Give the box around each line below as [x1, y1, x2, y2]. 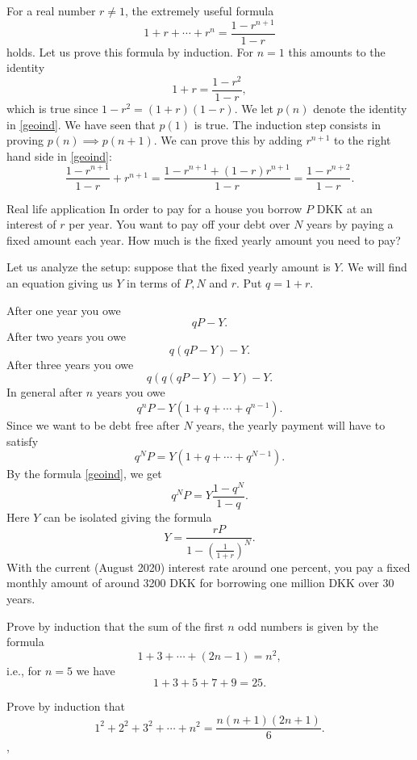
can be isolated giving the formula [43, 508, 212, 525]
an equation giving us [6, 274, 113, 291]
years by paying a [306, 216, 394, 233]
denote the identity [313, 100, 407, 117]
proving [6, 132, 44, 149]
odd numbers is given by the [238, 617, 378, 634]
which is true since [6, 100, 98, 117]
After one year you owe [6, 301, 121, 318]
